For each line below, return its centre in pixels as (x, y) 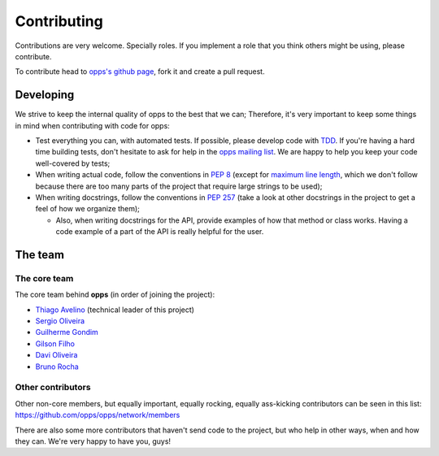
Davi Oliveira (57, 355)
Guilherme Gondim (67, 332)
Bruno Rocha (57, 367)
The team (40, 255)
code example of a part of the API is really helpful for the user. (160, 232)
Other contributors (53, 388)
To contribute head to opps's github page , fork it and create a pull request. (140, 72)
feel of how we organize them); (87, 209)
